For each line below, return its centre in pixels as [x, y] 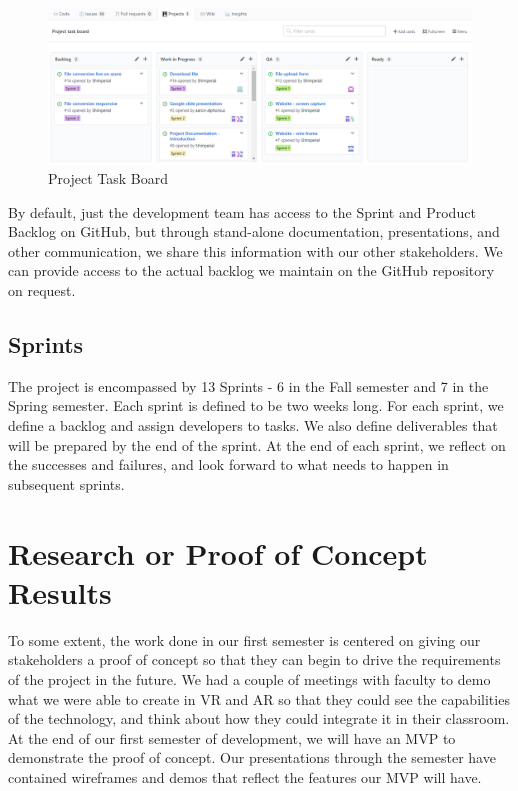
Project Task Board [108, 178]
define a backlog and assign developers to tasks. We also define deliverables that [253, 425]
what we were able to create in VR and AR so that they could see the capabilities [259, 698]
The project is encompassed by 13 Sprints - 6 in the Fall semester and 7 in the [248, 385]
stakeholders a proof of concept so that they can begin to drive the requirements [254, 659]
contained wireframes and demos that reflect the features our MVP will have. [245, 776]
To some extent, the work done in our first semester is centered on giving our [244, 639]
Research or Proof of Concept [218, 552]
